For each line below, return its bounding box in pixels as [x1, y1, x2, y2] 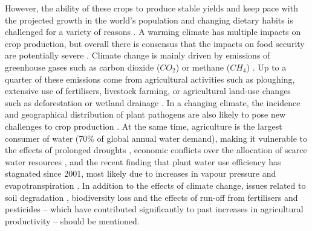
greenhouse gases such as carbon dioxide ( [5, 60, 160, 73]
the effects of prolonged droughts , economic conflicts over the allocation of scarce [5, 144, 307, 156]
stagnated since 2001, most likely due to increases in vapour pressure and [5, 167, 276, 180]
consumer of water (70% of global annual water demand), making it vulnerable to [5, 131, 307, 144]
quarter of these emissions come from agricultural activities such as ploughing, [5, 72, 295, 85]
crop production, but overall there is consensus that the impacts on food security [5, 37, 305, 49]
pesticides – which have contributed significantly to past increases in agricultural [5, 203, 304, 215]
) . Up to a [246, 60, 287, 73]
